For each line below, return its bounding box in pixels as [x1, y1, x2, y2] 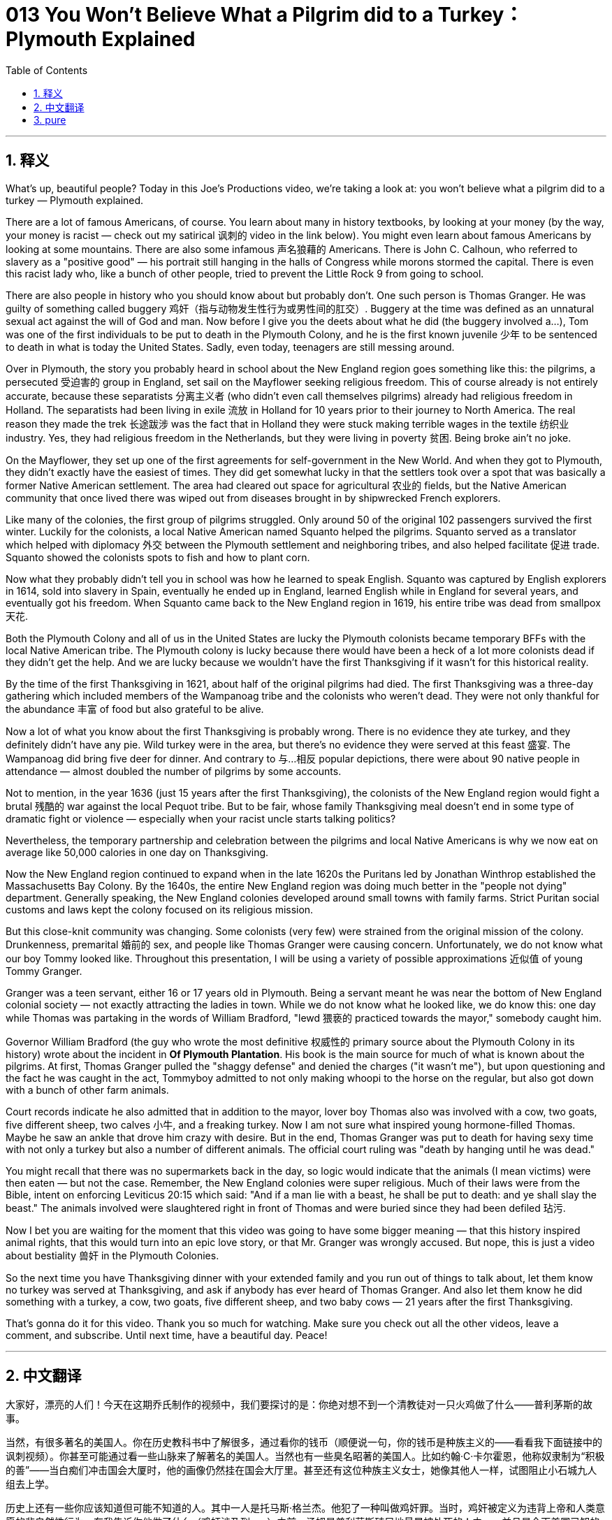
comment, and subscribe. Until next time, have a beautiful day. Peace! [6, 1329, 328, 1341]
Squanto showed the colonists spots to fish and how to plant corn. [6, 551, 310, 563]
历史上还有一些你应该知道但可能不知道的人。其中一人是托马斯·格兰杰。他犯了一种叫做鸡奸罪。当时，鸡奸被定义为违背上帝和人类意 [6, 1502, 606, 1514]
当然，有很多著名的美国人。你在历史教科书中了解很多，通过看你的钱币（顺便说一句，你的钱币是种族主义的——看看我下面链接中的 [6, 1436, 602, 1449]
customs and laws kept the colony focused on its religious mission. [6, 903, 314, 915]
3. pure [34, 113, 66, 126]
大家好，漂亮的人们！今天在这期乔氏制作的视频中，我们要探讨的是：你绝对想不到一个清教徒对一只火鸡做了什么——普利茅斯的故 [6, 1398, 592, 1411]
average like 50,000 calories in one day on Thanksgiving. [6, 846, 269, 858]
